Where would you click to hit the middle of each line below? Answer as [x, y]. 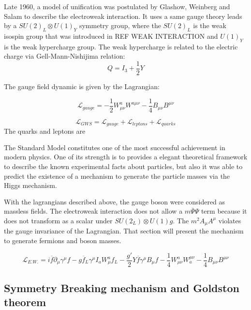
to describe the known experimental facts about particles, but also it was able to [123, 166]
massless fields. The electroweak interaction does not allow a [93, 211]
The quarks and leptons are [45, 131]
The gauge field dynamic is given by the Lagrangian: [82, 86]
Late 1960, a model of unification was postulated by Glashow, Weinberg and [117, 6]
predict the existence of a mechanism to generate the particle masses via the [117, 176]
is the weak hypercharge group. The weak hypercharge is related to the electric [121, 46]
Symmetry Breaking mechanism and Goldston [122, 287]
